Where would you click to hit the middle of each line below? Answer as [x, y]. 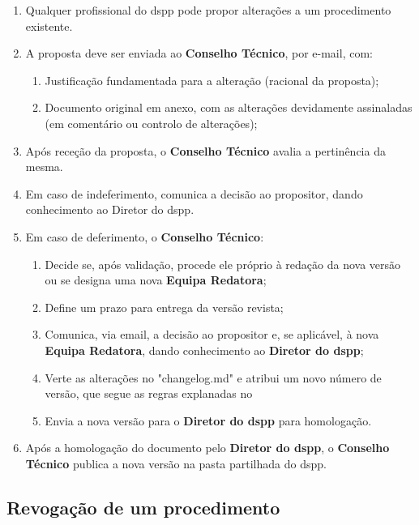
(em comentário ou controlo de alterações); [151, 123]
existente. [49, 26]
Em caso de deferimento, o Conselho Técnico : [145, 236]
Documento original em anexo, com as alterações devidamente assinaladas [229, 107]
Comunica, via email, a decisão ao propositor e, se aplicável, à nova [212, 334]
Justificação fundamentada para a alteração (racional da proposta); [212, 80]
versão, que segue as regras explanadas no [149, 393]
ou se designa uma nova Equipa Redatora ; [156, 280]
